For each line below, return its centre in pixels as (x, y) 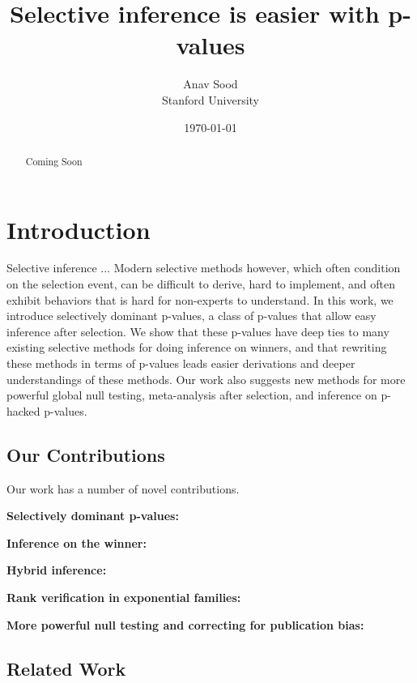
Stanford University (211, 99)
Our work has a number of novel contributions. (123, 488)
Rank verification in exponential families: (124, 597)
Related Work (66, 668)
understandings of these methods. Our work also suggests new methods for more (206, 379)
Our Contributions (86, 454)
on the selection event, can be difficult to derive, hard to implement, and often (201, 284)
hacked (23, 410)
